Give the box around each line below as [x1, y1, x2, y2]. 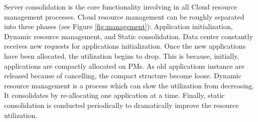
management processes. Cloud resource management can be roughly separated [4, 11, 244, 22]
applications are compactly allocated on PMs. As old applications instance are [4, 60, 244, 71]
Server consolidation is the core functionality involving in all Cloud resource [4, 2, 237, 12]
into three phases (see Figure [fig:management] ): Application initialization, [4, 21, 233, 32]
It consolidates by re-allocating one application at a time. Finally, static [4, 90, 225, 100]
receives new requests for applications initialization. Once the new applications [4, 41, 246, 51]
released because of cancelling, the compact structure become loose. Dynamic [4, 70, 241, 81]
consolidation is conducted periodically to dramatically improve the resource [4, 99, 239, 110]
